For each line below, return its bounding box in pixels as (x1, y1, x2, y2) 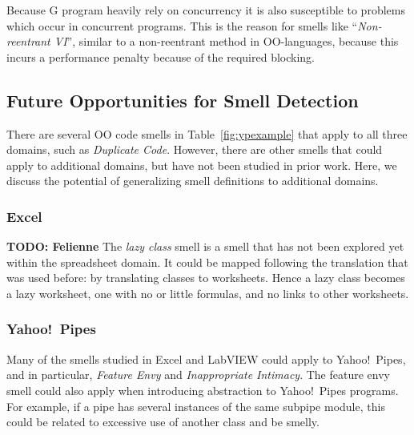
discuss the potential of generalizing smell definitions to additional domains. (6, 172, 379, 189)
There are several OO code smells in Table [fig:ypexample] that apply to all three (6, 125, 408, 142)
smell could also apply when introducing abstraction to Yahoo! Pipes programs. (6, 381, 399, 398)
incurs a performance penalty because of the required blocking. (6, 48, 315, 65)
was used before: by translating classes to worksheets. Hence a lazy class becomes (6, 269, 405, 286)
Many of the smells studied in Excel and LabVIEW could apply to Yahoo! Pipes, (6, 350, 406, 367)
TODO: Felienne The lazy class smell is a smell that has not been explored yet (6, 238, 404, 255)
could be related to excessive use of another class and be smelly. (6, 413, 320, 430)
